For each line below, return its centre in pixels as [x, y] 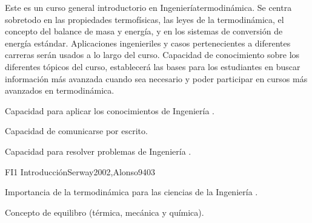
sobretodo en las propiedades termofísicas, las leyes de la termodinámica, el [144, 19]
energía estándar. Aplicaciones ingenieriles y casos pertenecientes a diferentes [148, 43]
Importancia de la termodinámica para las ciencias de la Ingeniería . [131, 192]
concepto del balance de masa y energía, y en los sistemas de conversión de [144, 31]
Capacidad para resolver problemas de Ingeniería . [98, 151]
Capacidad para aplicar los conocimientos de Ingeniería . [110, 110]
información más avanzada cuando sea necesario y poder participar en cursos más [156, 78]
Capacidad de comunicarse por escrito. [76, 131]
